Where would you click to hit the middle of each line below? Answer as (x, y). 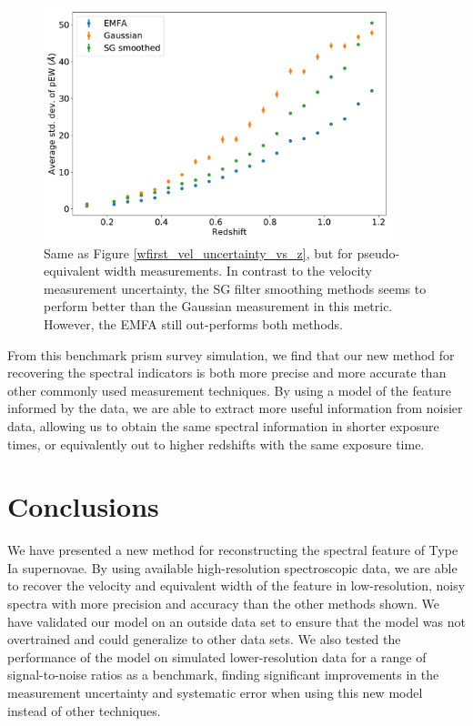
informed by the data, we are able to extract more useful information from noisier (235, 408)
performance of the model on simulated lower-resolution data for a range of (217, 656)
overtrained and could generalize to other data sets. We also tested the (204, 639)
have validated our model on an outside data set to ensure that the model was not (236, 621)
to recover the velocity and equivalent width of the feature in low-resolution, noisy (236, 585)
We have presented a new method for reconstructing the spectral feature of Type (233, 550)
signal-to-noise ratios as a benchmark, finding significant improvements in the (223, 675)
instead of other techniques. (84, 710)
